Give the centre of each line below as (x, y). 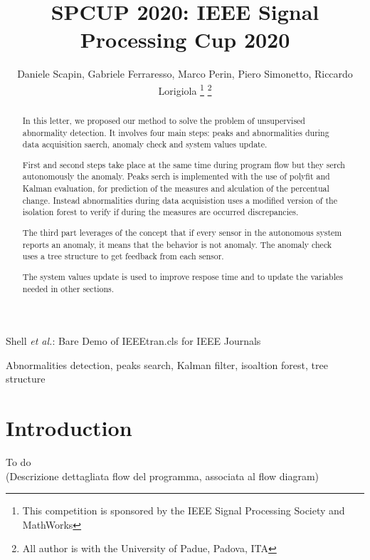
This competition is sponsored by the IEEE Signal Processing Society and (184, 510)
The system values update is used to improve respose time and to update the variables (183, 276)
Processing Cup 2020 (185, 40)
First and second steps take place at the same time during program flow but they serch (184, 164)
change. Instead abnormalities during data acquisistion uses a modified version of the (180, 200)
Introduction (69, 428)
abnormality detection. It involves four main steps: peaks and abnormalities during (176, 132)
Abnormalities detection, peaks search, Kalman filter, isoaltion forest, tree (167, 364)
